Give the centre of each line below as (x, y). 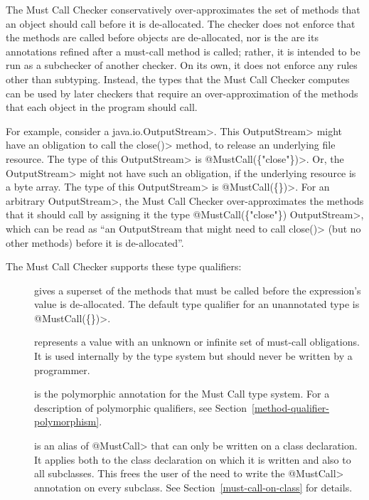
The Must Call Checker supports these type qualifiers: (124, 266)
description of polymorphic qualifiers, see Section (141, 407)
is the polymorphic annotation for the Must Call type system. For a (182, 394)
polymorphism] (67, 421)
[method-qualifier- (290, 407)
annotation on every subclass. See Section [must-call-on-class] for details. (193, 487)
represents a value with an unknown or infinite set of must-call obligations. (197, 342)
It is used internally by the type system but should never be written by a (193, 356)
